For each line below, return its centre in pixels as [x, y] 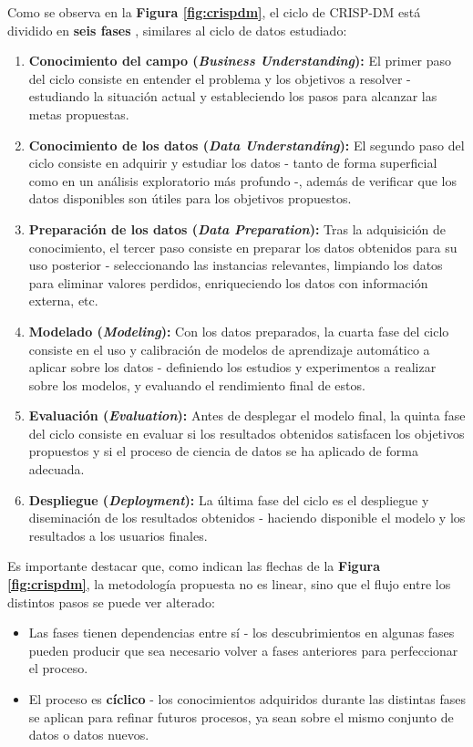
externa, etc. [63, 301]
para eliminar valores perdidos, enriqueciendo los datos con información [228, 282]
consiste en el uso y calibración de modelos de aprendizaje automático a [229, 349]
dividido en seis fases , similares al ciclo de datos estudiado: [177, 30]
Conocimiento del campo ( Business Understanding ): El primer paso [240, 61]
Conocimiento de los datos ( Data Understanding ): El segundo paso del [247, 145]
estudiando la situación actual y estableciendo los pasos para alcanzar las [233, 96]
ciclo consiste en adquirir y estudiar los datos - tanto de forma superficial [233, 163]
